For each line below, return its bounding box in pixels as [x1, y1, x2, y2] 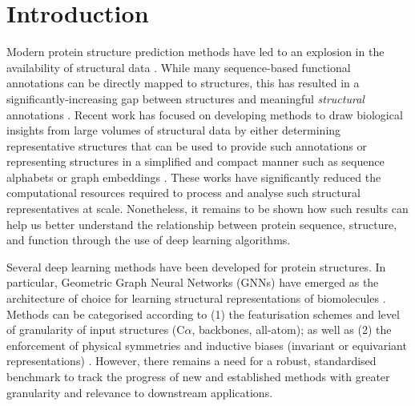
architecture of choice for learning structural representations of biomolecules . [6, 290, 386, 307]
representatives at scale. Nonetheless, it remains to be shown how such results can [6, 200, 409, 217]
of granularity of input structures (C [6, 321, 185, 338]
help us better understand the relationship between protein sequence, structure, [6, 215, 397, 232]
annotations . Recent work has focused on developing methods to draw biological [6, 106, 403, 123]
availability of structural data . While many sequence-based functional [6, 58, 351, 75]
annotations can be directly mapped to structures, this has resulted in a [6, 74, 360, 91]
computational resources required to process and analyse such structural [6, 184, 361, 201]
